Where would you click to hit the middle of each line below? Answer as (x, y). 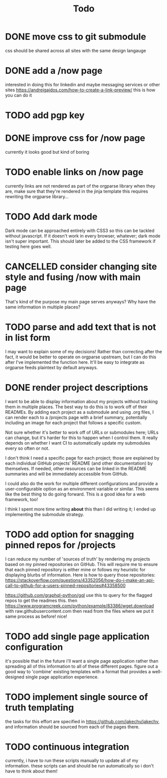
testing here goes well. (28, 246)
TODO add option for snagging (70, 534)
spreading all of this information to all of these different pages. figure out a (82, 666)
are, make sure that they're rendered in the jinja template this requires (77, 191)
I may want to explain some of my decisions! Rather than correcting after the (83, 351)
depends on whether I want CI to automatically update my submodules (78, 443)
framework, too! (22, 499)
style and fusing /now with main (73, 277)
